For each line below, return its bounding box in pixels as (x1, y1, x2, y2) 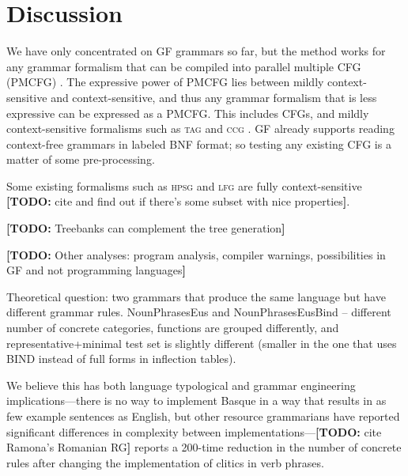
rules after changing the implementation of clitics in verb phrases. (6, 454, 324, 470)
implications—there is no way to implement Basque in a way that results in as (6, 392, 387, 409)
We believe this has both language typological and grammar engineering (6, 376, 356, 393)
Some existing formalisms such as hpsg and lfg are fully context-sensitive (6, 177, 362, 194)
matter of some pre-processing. (6, 151, 155, 168)
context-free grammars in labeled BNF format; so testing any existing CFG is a (6, 135, 391, 152)
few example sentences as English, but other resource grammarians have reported (6, 408, 400, 424)
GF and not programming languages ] (6, 262, 186, 278)
